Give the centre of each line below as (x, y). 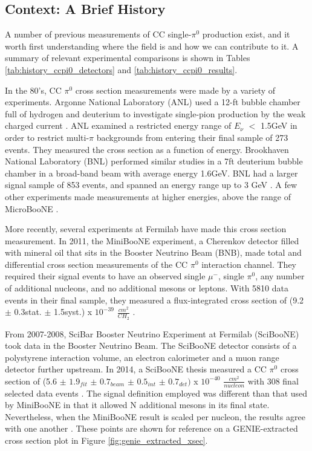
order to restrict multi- (47, 137)
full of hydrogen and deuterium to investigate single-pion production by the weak (155, 113)
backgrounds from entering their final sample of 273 (192, 137)
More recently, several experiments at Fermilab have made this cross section (146, 229)
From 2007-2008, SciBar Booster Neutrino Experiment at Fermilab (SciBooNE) (152, 333)
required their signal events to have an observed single (105, 276)
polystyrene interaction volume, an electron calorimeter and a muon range (142, 357)
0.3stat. (28, 312)
